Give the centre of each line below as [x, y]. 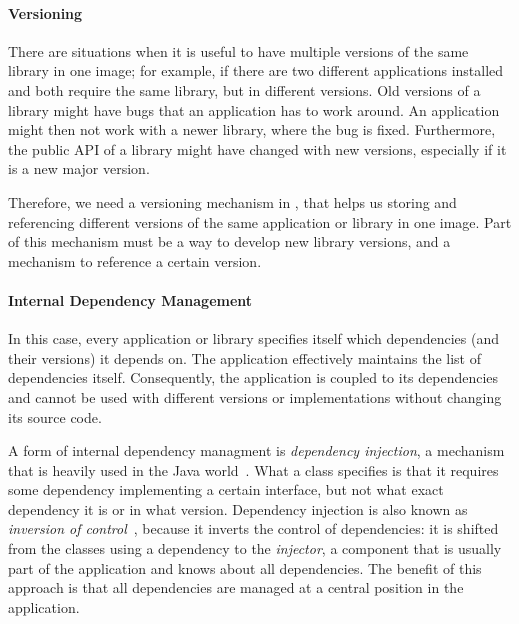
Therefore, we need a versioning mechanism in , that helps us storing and [232, 201]
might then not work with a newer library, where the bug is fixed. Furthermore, [252, 129]
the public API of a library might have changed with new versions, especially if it [257, 148]
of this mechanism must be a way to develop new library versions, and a [229, 241]
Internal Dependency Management [130, 299]
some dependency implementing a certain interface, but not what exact [226, 489]
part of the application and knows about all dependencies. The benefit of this [245, 567]
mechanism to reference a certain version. [135, 260]
